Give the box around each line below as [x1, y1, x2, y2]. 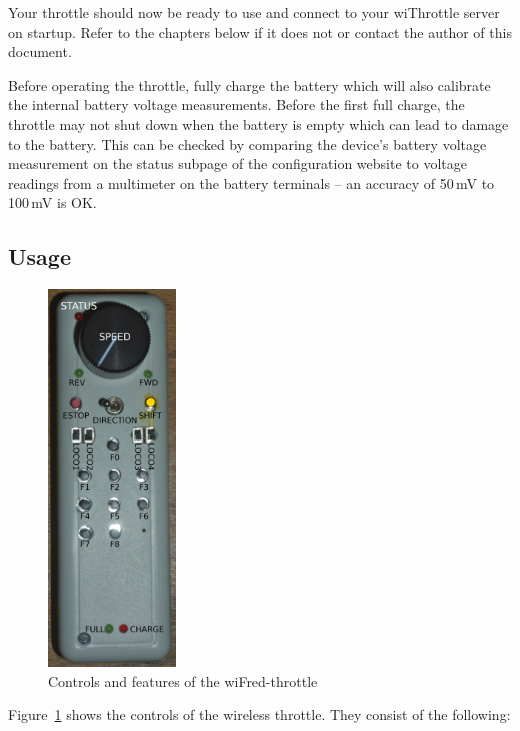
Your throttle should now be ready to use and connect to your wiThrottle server [8, 2, 500, 22]
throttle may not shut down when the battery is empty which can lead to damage [8, 113, 509, 134]
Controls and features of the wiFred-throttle [48, 670, 318, 691]
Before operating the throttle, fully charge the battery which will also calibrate [8, 74, 491, 95]
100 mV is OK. [8, 192, 97, 213]
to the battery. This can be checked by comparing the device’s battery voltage [8, 133, 487, 154]
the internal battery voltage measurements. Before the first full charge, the [8, 94, 465, 115]
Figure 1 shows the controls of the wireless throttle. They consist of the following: [8, 704, 511, 725]
